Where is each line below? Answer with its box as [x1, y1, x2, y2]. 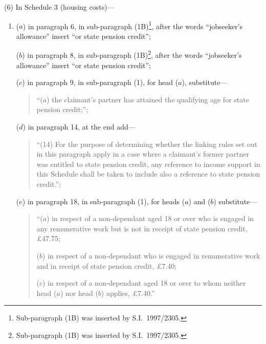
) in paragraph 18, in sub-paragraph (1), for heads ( [22, 196, 185, 206]
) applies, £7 [101, 287, 142, 298]
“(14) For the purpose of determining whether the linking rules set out [36, 138, 258, 149]
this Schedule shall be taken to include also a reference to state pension [36, 168, 260, 179]
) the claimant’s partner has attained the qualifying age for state [47, 94, 249, 104]
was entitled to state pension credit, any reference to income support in [36, 158, 260, 169]
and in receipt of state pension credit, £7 [36, 260, 166, 271]
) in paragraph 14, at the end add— [23, 121, 136, 132]
